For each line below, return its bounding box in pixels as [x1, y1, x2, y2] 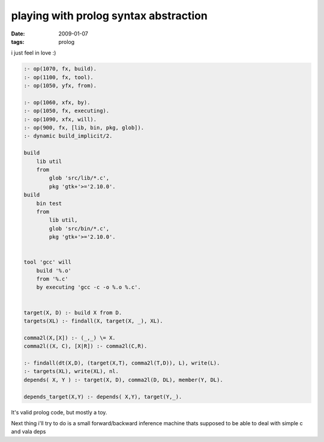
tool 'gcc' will [23, 259, 72, 265]
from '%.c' [36, 276, 68, 282]
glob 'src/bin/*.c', [49, 225, 110, 232]
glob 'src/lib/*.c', [49, 175, 110, 181]
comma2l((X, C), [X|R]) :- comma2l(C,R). [23, 343, 148, 350]
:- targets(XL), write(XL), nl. [23, 368, 119, 375]
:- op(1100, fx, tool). [23, 74, 94, 80]
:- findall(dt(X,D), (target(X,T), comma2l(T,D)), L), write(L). [23, 359, 220, 366]
